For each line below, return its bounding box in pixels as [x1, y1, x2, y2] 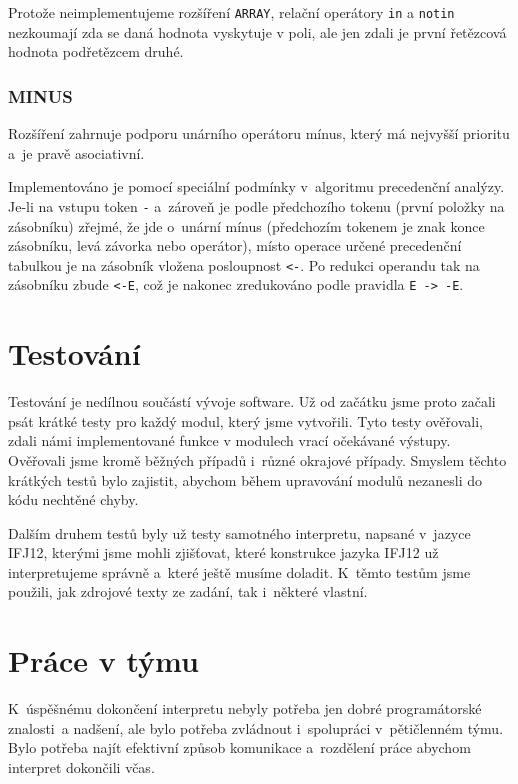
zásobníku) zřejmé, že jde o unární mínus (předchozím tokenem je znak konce [8, 215, 485, 236]
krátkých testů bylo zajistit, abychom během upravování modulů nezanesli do [8, 469, 482, 490]
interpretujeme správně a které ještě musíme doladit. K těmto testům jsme [8, 561, 471, 582]
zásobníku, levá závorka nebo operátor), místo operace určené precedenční [8, 235, 462, 256]
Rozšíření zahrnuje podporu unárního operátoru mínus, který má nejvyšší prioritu [8, 123, 510, 144]
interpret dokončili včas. [8, 756, 155, 777]
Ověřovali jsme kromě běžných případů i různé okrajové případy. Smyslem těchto [8, 449, 507, 470]
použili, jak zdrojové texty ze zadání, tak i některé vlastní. [8, 581, 368, 602]
